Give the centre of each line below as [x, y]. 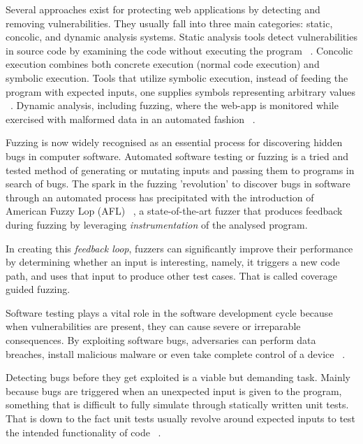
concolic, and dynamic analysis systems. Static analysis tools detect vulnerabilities [181, 37]
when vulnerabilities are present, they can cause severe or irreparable [153, 326]
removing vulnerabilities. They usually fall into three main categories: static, [169, 23]
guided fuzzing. [38, 289]
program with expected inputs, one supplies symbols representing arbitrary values [180, 91]
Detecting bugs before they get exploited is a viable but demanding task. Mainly [178, 377]
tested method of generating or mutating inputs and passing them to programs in [180, 170]
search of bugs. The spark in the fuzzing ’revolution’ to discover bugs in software [178, 184]
